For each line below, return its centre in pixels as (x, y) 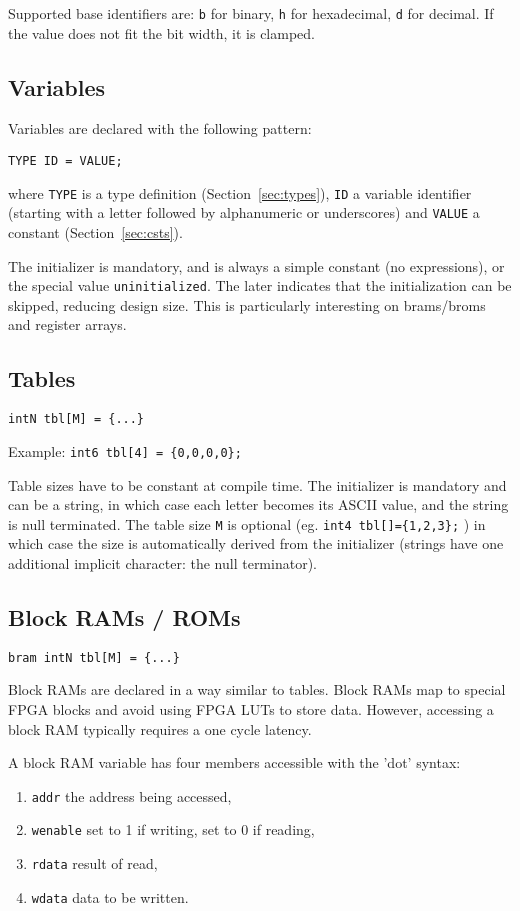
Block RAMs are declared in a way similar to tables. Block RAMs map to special (257, 689)
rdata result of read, (94, 863)
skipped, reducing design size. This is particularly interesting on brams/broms (247, 304)
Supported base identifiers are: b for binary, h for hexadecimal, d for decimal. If (251, 13)
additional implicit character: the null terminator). (162, 563)
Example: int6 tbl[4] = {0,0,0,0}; (125, 450)
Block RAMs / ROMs (124, 616)
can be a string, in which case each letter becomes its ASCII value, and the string (258, 504)
